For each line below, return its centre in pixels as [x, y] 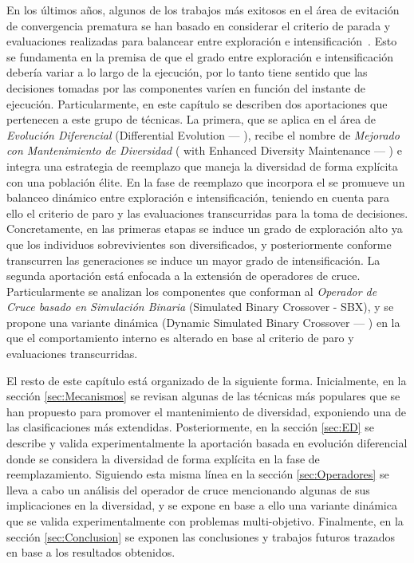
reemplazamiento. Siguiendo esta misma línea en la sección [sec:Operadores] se [198, 474]
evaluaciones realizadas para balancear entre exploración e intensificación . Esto [202, 41]
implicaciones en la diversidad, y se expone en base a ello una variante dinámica [202, 505]
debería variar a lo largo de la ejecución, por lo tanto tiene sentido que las [187, 72]
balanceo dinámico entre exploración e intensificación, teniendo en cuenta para [198, 197]
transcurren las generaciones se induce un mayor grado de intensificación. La [193, 260]
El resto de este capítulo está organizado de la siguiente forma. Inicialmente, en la [207, 380]
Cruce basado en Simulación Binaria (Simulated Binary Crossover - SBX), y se [200, 307]
